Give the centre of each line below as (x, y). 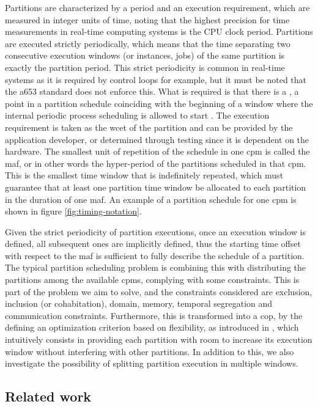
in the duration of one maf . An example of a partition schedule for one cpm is (151, 199)
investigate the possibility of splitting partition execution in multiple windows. (152, 363)
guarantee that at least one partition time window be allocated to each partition (156, 187)
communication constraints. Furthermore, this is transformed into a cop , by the (154, 315)
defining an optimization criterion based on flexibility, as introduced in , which (152, 327)
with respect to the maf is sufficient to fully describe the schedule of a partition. (155, 255)
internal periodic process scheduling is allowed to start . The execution (137, 115)
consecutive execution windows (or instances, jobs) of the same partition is (145, 55)
